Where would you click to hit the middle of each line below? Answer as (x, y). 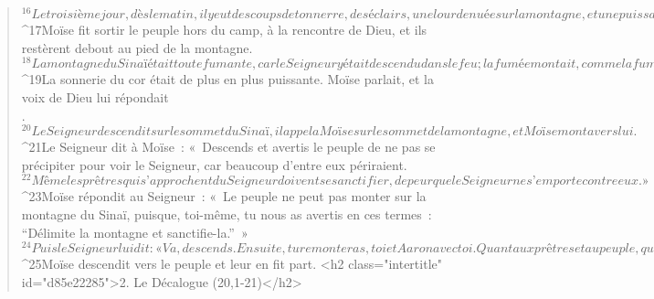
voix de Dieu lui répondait (95, 96)
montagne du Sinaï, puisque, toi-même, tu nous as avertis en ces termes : (227, 214)
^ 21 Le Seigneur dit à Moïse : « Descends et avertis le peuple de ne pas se (228, 147)
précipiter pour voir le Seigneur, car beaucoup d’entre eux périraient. (214, 164)
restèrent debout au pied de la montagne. (137, 47)
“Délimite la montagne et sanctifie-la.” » (135, 232)
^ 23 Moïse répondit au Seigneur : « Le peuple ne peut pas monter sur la (224, 196)
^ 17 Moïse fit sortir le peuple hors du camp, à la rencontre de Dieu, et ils (224, 30)
